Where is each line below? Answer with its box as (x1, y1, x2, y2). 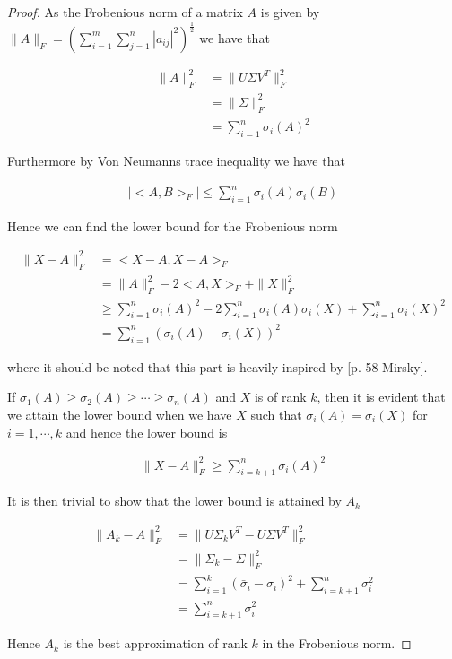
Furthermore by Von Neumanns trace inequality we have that (7, 151, 345, 169)
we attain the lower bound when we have (7, 404, 232, 423)
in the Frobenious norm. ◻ (262, 634, 412, 653)
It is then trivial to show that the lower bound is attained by (7, 491, 342, 510)
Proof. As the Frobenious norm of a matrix (7, 3, 243, 21)
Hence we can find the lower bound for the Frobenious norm (7, 216, 338, 235)
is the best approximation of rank (63, 634, 248, 653)
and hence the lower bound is (65, 422, 228, 441)
